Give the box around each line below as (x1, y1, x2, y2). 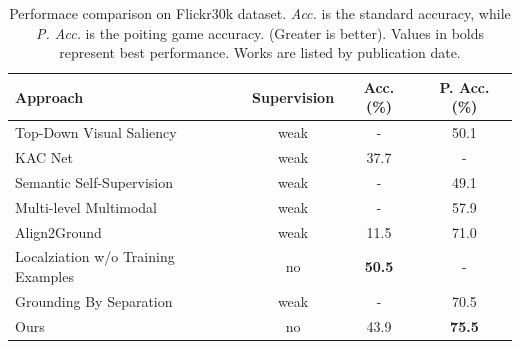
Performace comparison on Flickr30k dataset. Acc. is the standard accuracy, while (9, 3, 511, 23)
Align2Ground (15, 221, 102, 242)
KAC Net (15, 147, 73, 168)
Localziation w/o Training (15, 246, 175, 267)
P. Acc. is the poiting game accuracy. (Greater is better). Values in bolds (35, 22, 485, 43)
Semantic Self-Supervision (15, 171, 174, 192)
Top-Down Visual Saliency (15, 122, 177, 143)
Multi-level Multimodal (15, 196, 157, 217)
